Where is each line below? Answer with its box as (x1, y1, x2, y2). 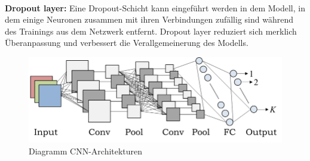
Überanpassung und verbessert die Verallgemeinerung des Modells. (5, 36, 248, 49)
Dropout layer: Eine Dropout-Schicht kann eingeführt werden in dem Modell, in (5, 1, 305, 14)
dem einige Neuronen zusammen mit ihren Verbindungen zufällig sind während (5, 13, 293, 26)
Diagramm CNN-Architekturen (29, 144, 143, 157)
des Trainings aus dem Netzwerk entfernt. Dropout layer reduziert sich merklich (5, 24, 297, 37)
